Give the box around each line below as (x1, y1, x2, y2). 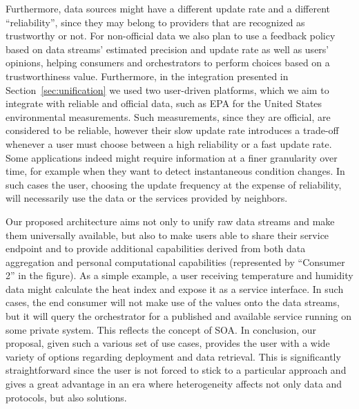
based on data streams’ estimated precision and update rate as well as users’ (6, 41, 329, 56)
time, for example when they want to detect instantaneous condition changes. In (6, 164, 345, 178)
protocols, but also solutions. (6, 390, 127, 404)
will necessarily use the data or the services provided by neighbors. (6, 191, 288, 205)
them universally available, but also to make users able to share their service (6, 227, 329, 242)
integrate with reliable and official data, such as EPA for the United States (6, 96, 322, 111)
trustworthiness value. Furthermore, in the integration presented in (6, 68, 289, 83)
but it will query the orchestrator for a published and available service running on (6, 309, 352, 323)
